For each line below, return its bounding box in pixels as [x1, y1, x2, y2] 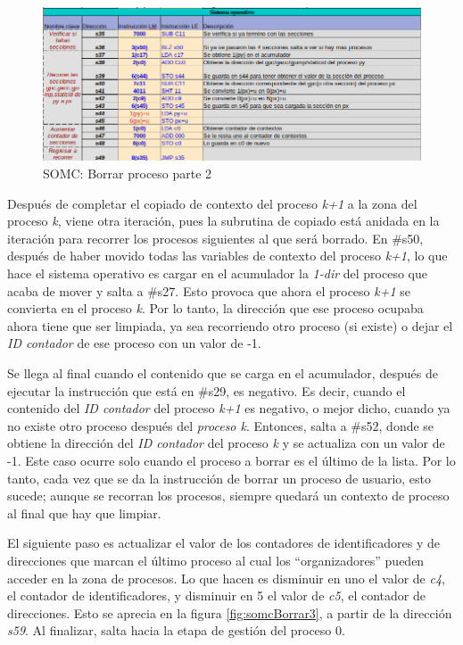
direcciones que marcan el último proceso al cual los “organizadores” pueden [7, 550, 425, 569]
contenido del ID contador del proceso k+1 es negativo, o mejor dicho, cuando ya [7, 399, 451, 418]
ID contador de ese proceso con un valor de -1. [7, 334, 261, 352]
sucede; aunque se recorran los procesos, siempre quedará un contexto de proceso [7, 486, 450, 505]
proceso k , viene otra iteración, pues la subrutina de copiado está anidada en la [7, 211, 440, 230]
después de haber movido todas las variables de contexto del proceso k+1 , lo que [7, 246, 448, 265]
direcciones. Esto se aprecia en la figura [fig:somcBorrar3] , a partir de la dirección [7, 603, 452, 622]
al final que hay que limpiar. [7, 503, 161, 522]
